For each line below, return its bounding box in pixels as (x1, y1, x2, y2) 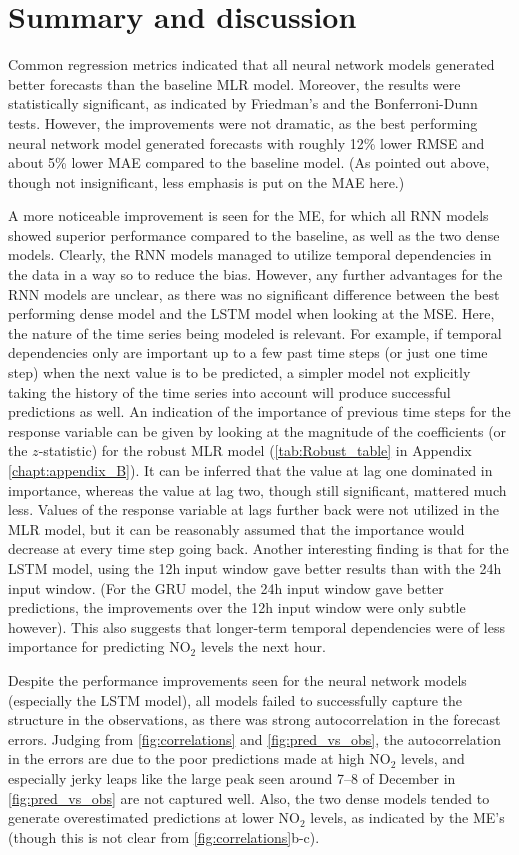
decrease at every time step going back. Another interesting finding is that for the (8, 538, 509, 559)
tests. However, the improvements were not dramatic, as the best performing (8, 112, 478, 133)
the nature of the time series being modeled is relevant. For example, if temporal (8, 322, 502, 343)
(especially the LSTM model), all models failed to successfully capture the (8, 689, 463, 710)
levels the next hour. (200, 636, 326, 657)
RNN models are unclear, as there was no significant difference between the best (8, 283, 500, 304)
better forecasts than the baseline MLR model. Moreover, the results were (8, 73, 461, 94)
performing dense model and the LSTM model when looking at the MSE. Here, (8, 303, 495, 324)
